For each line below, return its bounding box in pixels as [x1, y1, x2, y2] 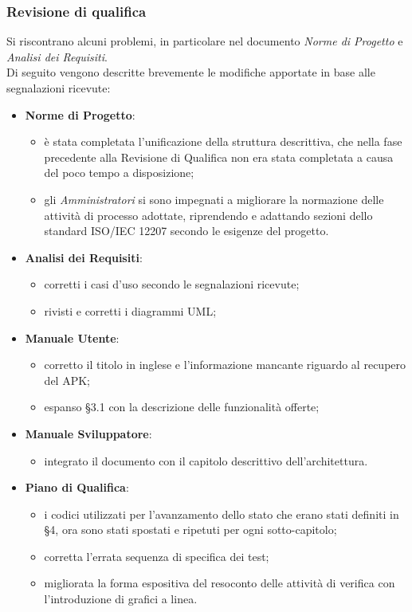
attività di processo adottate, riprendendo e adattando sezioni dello [44, 206, 373, 223]
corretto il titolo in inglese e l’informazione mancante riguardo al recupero [44, 356, 406, 373]
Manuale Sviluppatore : [25, 425, 152, 441]
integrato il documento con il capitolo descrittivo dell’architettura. [44, 452, 368, 469]
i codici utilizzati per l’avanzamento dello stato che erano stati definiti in [44, 505, 399, 522]
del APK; [44, 371, 90, 388]
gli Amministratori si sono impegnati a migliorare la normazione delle [44, 190, 384, 207]
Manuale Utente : [25, 329, 120, 346]
